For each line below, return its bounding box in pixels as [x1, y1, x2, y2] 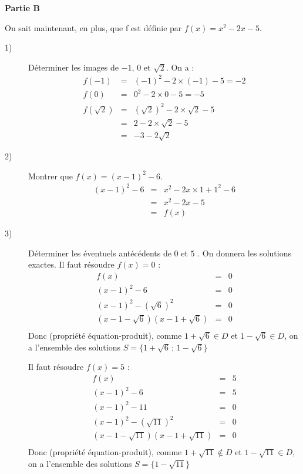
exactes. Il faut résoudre [28, 258, 115, 271]
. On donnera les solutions [197, 246, 291, 259]
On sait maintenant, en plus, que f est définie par [5, 21, 182, 34]
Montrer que [28, 169, 73, 182]
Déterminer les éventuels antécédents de [28, 246, 171, 259]
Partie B [5, 2, 40, 14]
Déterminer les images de [28, 61, 119, 73]
